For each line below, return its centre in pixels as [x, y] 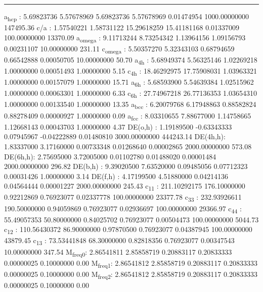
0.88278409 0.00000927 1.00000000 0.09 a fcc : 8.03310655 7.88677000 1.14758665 [128, 116]
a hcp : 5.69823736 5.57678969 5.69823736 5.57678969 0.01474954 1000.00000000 [127, 17]
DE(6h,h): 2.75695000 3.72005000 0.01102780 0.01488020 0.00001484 [110, 156]
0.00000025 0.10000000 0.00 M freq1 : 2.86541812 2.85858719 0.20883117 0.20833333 [131, 263]
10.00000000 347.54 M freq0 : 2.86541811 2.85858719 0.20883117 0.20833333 [118, 252]
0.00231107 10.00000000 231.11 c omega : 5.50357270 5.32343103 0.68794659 [119, 49]
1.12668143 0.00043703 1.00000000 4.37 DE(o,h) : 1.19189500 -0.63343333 [118, 126]
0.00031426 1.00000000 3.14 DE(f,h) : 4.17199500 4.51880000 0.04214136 [116, 176]
